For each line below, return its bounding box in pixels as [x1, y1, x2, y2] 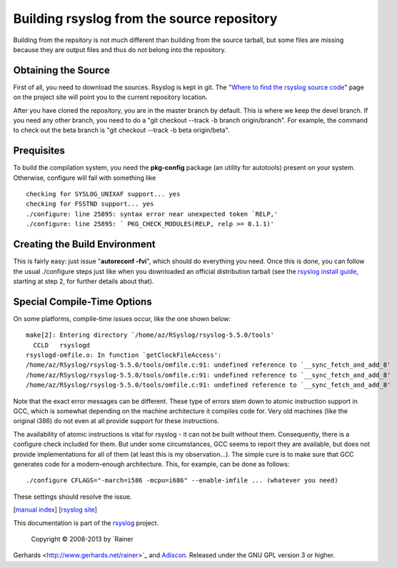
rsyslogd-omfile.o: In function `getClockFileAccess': [26, 351, 222, 360]
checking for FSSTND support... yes [26, 200, 154, 208]
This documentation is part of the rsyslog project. [13, 518, 159, 527]
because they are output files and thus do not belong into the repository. [13, 45, 226, 54]
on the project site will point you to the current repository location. [13, 93, 208, 101]
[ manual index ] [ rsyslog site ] [13, 505, 98, 514]
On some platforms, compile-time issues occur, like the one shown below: [13, 314, 231, 323]
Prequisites [13, 145, 66, 157]
